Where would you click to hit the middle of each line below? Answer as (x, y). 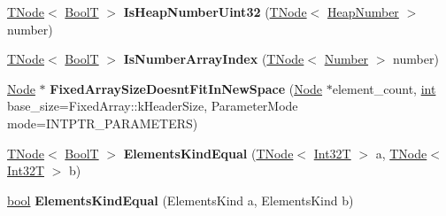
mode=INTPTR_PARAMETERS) (103, 123)
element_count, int (384, 88)
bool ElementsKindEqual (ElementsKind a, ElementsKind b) (181, 200)
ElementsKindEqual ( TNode (208, 153)
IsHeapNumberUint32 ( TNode (215, 12)
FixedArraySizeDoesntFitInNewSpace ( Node (186, 88)
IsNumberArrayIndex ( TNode (214, 59)
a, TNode (401, 153)
